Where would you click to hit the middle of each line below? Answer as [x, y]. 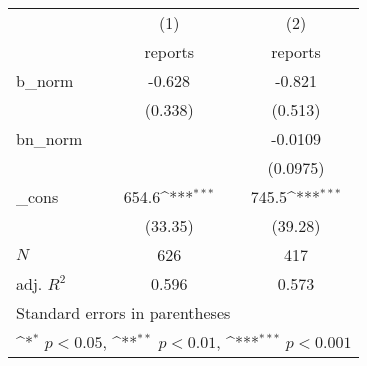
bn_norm [49, 138]
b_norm [45, 80]
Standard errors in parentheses [123, 312]
